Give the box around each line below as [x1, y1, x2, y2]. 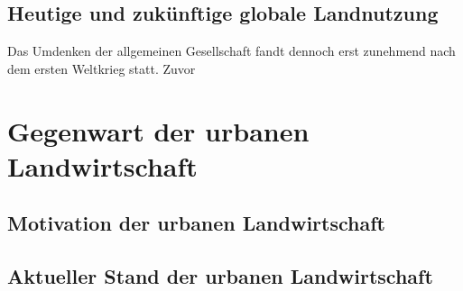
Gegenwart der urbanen [7, 112, 310, 149]
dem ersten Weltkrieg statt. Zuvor [7, 59, 196, 77]
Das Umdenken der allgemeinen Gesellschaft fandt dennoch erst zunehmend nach [7, 41, 456, 60]
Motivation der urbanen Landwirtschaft [7, 209, 385, 237]
